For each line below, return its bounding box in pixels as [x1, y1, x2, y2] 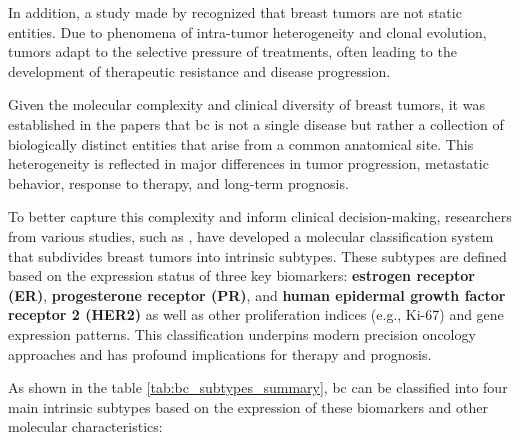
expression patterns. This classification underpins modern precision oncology [8, 323, 476, 344]
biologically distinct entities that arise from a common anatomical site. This [8, 133, 474, 154]
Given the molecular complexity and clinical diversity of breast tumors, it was [8, 94, 485, 115]
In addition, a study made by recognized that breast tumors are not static [8, 2, 462, 22]
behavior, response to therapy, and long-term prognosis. [8, 172, 349, 193]
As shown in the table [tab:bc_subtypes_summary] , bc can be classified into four [8, 377, 508, 398]
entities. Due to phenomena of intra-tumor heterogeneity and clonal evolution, [8, 21, 487, 42]
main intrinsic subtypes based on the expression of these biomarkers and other [8, 396, 488, 417]
